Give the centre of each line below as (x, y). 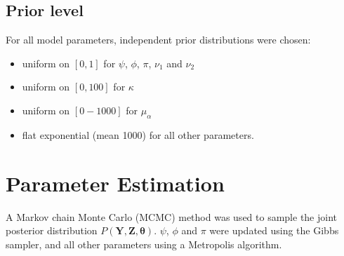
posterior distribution (52, 230)
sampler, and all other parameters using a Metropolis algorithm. (144, 244)
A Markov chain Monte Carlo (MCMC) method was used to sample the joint (172, 216)
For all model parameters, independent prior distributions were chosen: (158, 40)
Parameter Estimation (115, 183)
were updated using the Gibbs (274, 230)
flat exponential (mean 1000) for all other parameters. (138, 134)
